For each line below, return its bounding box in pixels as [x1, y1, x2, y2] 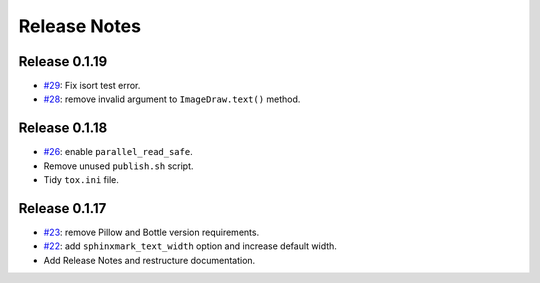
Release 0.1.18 [18, 120, 108, 137]
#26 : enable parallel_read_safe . [43, 146, 194, 158]
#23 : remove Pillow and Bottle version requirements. [43, 226, 260, 239]
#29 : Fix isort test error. [43, 80, 141, 92]
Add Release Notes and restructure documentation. [43, 254, 256, 266]
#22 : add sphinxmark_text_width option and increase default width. [43, 240, 337, 252]
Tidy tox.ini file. [43, 174, 119, 186]
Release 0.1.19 [18, 53, 108, 70]
